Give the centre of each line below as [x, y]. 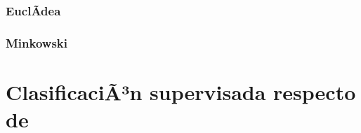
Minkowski [37, 42]
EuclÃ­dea [33, 10]
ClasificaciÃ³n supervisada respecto [181, 91]
